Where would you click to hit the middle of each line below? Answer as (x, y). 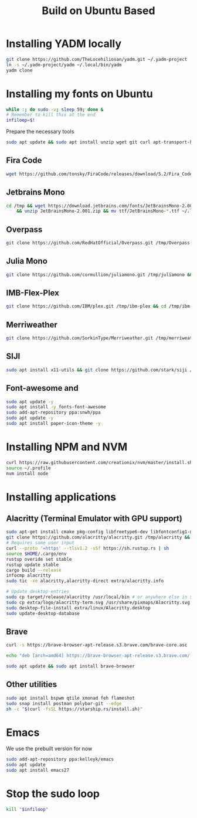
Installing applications (61, 497)
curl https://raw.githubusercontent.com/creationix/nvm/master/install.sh (99, 462)
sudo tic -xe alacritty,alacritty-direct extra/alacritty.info (85, 581)
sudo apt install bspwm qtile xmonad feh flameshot (70, 698)
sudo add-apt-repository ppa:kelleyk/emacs (60, 759)
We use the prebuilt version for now (49, 749)
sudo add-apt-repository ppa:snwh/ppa (53, 413)
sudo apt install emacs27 (38, 771)
